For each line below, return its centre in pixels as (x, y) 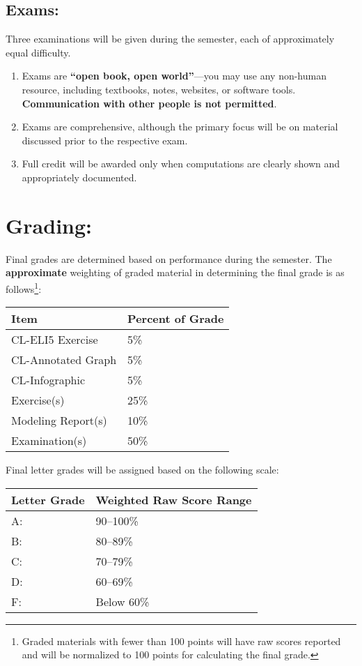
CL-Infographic (48, 380)
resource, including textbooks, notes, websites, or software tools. (159, 89)
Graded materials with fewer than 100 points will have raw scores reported (181, 641)
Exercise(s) (38, 400)
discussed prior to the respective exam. (105, 140)
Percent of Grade (176, 319)
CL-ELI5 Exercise (55, 340)
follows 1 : (24, 287)
